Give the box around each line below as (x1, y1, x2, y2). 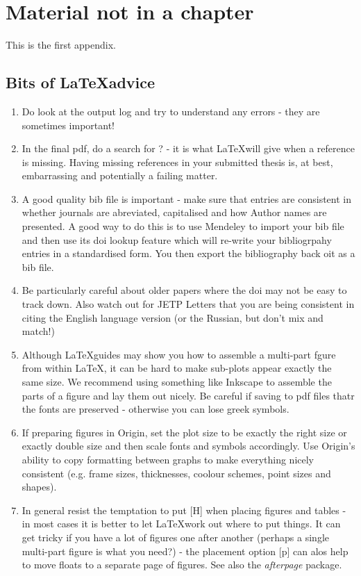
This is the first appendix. (6, 38, 116, 52)
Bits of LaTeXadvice (6, 72, 156, 93)
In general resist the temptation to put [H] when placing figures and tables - (22, 502, 346, 517)
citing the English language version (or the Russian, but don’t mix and (22, 310, 324, 324)
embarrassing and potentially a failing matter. (22, 168, 218, 183)
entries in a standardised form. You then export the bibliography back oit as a (22, 246, 355, 261)
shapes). (22, 479, 57, 494)
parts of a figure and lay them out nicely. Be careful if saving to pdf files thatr (22, 388, 355, 402)
